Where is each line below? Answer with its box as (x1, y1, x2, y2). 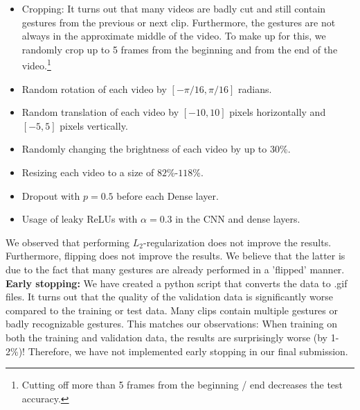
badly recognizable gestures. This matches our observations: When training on (6, 316, 337, 331)
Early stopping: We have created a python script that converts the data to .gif (6, 275, 348, 290)
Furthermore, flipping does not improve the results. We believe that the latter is (6, 248, 345, 263)
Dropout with (21, 188, 80, 203)
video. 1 (21, 56, 51, 73)
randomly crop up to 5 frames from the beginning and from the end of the (21, 42, 338, 56)
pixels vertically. (60, 118, 128, 133)
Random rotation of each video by (21, 81, 167, 96)
